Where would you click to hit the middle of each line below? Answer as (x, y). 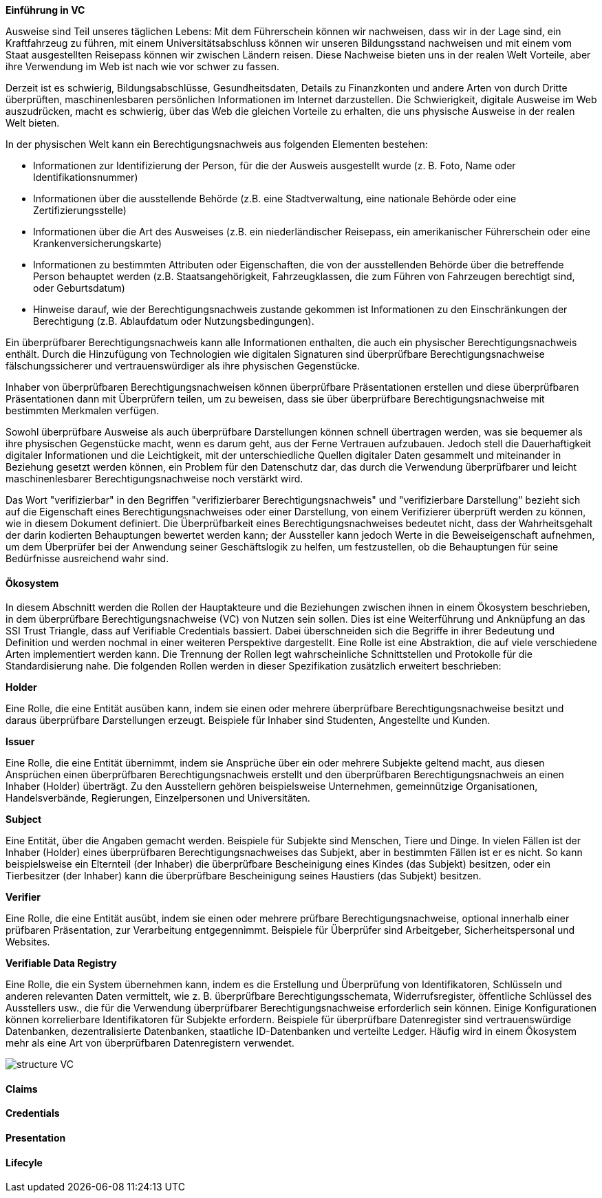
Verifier (23, 897)
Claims (22, 1089)
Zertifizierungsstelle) (80, 210)
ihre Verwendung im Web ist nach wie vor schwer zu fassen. (142, 66)
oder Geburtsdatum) (79, 288)
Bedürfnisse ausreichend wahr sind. (87, 558)
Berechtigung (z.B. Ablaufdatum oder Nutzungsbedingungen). (174, 321)
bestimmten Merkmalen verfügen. (83, 410)
